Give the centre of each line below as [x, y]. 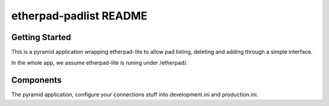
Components [37, 80]
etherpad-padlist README [79, 16]
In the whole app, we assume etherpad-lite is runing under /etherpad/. [100, 63]
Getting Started [41, 37]
